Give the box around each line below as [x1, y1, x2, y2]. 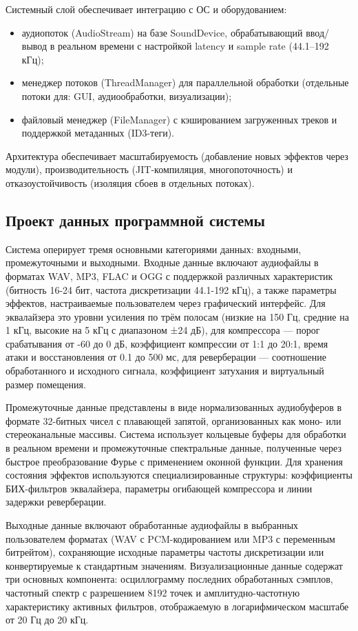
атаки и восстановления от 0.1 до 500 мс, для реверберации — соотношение [6, 350, 326, 364]
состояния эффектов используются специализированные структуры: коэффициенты [6, 468, 352, 482]
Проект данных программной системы [6, 209, 265, 230]
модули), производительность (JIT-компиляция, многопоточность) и [6, 162, 293, 177]
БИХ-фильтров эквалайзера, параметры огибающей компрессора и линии [6, 481, 313, 495]
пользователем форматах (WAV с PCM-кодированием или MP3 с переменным [6, 531, 335, 545]
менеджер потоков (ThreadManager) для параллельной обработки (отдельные [21, 75, 349, 90]
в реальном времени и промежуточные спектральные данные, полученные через [6, 441, 341, 455]
